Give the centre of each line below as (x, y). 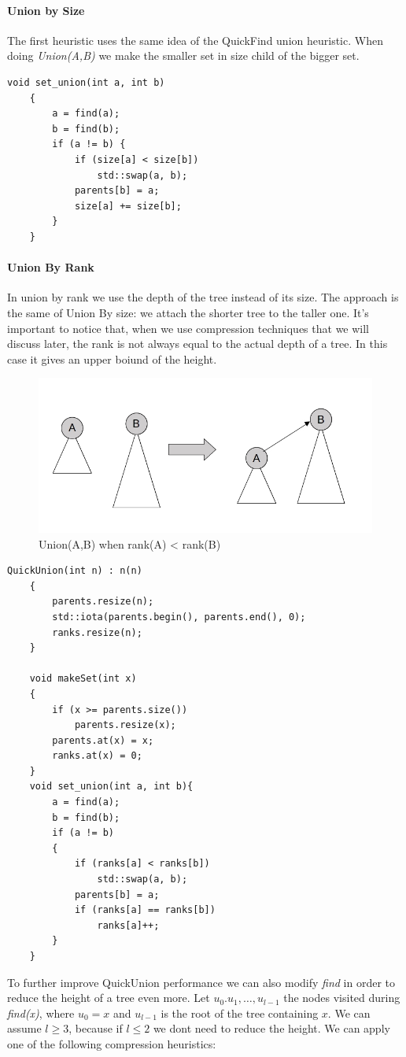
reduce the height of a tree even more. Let (109, 998)
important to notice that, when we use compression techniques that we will (188, 328)
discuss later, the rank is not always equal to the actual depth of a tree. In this (197, 344)
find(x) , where (41, 1013)
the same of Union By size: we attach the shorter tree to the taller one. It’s (188, 312)
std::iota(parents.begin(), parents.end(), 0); (179, 617)
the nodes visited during (342, 998)
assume (24, 1028)
